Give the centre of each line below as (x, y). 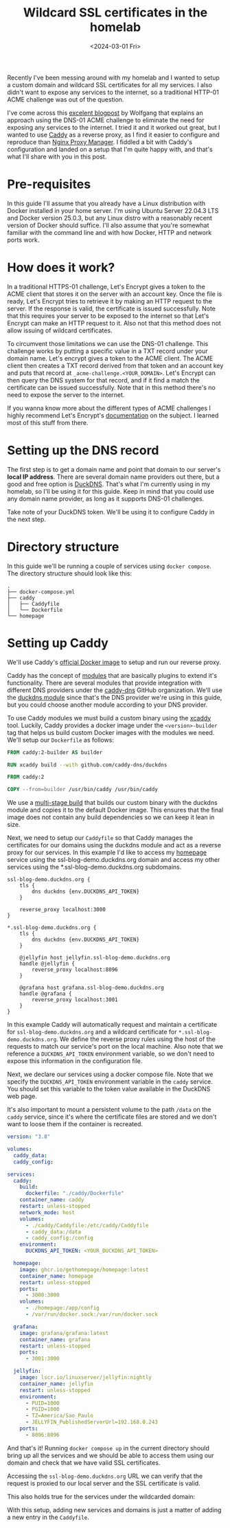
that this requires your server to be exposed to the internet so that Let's (108, 316)
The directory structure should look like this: (70, 573)
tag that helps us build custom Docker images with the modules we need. (111, 732)
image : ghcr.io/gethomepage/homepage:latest (84, 1269)
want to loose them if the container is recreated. (75, 1124)
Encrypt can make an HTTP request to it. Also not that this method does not (114, 323)
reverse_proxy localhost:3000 (63, 910)
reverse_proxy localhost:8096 (75, 970)
